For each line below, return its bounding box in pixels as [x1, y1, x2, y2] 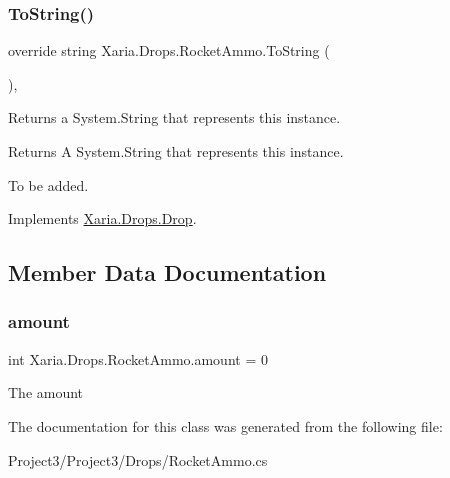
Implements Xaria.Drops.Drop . [8, 208, 197, 229]
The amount [8, 382, 84, 403]
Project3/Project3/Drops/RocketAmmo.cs [8, 449, 268, 470]
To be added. [8, 174, 89, 195]
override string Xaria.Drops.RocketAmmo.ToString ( [8, 40, 330, 61]
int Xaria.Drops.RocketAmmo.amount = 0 [8, 348, 268, 369]
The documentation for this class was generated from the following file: [8, 415, 443, 436]
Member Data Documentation [8, 257, 327, 288]
